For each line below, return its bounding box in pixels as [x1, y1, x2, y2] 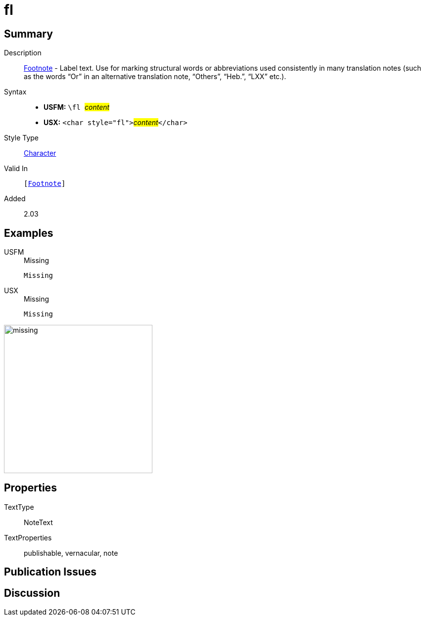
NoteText [24, 518, 53, 527]
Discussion [4, 586, 60, 599]
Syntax [4, 88, 27, 96]
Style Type [4, 133, 39, 142]
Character [24, 149, 56, 158]
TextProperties [4, 533, 52, 542]
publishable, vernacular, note [24, 548, 118, 557]
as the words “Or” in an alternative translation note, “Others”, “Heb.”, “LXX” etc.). [24, 72, 286, 81]
